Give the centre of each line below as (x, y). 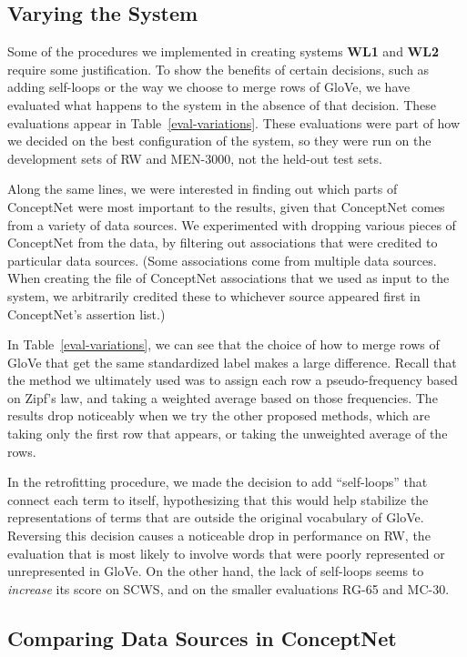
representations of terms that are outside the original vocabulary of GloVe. (216, 517)
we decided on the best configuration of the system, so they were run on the (219, 141)
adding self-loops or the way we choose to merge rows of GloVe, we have (209, 87)
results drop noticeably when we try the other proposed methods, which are (219, 415)
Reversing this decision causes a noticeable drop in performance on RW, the (219, 536)
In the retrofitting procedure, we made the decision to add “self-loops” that (218, 482)
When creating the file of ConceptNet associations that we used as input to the (228, 278)
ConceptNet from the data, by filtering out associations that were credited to (223, 243)
